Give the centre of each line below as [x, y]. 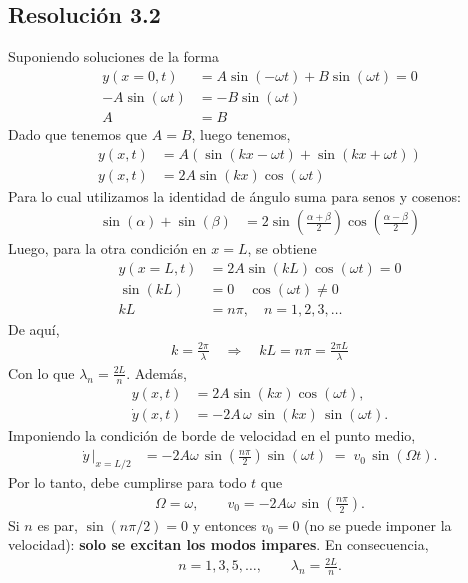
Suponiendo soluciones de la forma [113, 56]
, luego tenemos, [241, 133]
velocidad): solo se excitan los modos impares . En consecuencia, [218, 544]
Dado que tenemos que [78, 133]
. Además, [156, 372]
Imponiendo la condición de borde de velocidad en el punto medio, [212, 434]
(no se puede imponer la [378, 524]
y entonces [224, 524]
